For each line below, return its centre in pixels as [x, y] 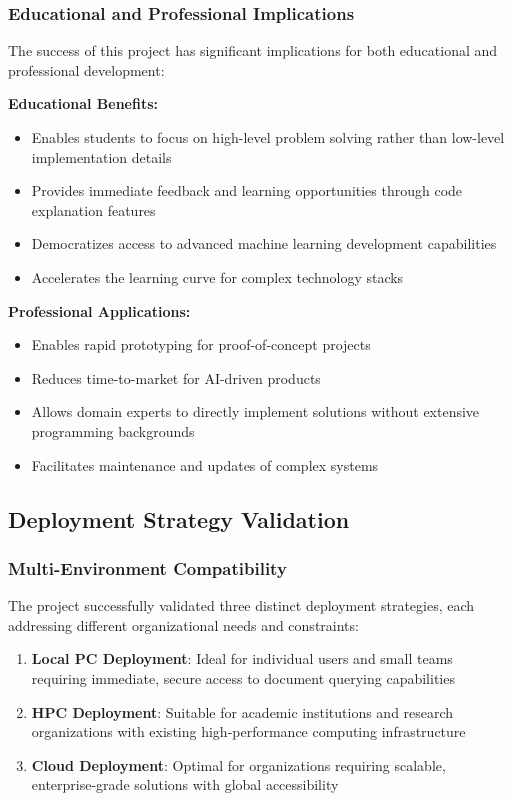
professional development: [86, 69]
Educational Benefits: [83, 103]
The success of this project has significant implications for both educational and [253, 50]
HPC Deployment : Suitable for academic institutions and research [242, 711]
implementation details [101, 156]
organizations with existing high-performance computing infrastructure [248, 731]
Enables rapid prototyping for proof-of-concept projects [201, 344]
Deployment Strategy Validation [179, 518]
